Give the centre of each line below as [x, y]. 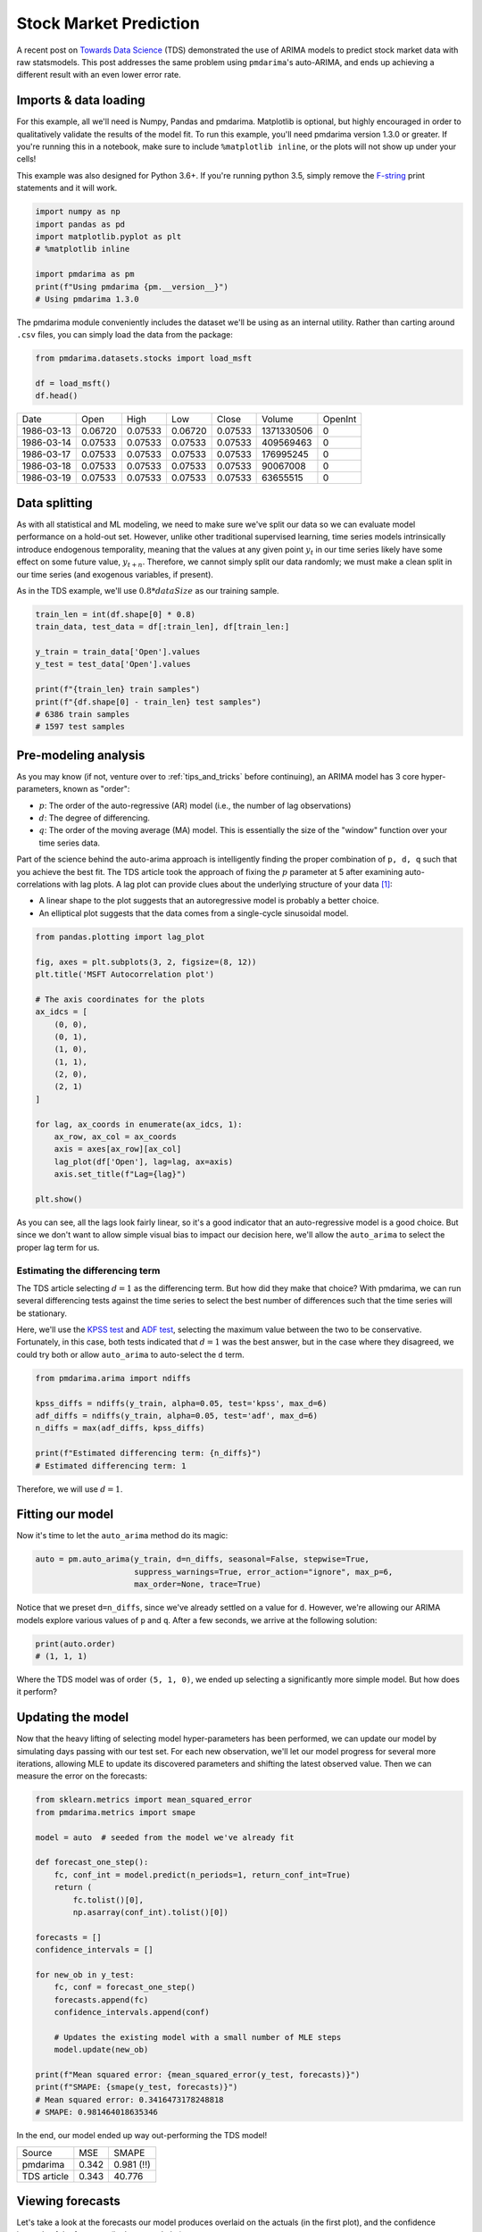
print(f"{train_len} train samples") [118, 689]
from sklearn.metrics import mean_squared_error [144, 1800]
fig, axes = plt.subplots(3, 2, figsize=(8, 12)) [146, 962]
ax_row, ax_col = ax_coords [116, 1137]
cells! [26, 159]
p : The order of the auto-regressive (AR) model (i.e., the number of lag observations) [195, 805]
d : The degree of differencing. [95, 818]
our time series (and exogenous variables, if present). [115, 574]
